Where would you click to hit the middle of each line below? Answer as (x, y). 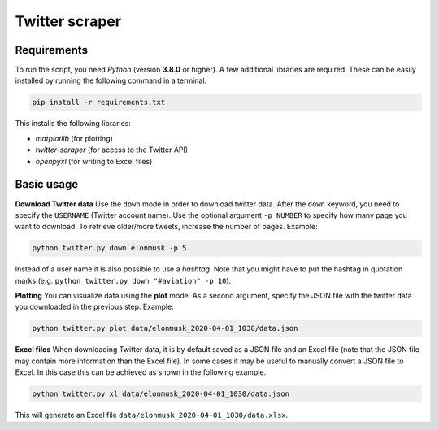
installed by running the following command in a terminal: (111, 80)
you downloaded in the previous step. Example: (94, 307)
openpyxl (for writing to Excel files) (94, 161)
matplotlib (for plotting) (74, 138)
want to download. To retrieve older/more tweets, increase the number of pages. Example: (166, 227)
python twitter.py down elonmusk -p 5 (109, 248)
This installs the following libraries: (73, 124)
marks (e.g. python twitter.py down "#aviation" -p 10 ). (123, 280)
